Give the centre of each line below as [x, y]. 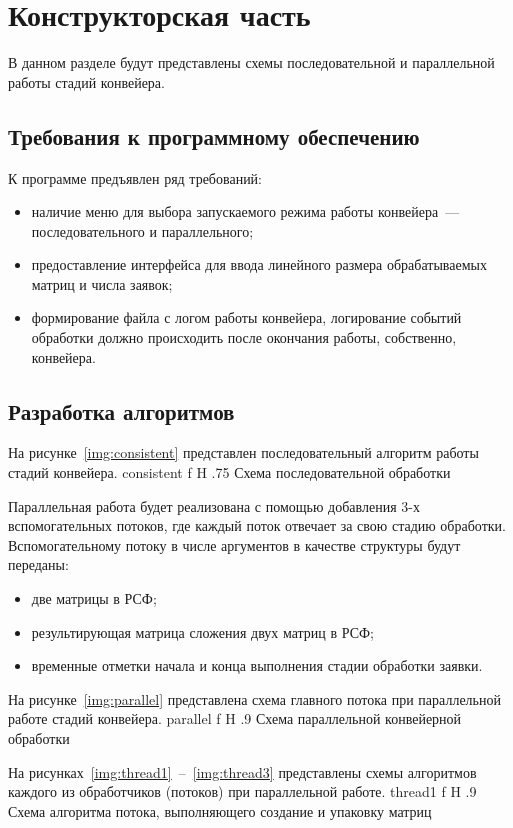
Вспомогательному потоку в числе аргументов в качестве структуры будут [234, 544]
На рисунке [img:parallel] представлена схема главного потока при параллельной [254, 698]
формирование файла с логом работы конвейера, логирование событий [246, 317]
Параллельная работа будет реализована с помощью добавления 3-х [214, 505]
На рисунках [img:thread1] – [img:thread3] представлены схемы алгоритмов [242, 771]
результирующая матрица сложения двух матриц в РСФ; [203, 631]
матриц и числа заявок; [102, 283]
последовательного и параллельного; [142, 230]
